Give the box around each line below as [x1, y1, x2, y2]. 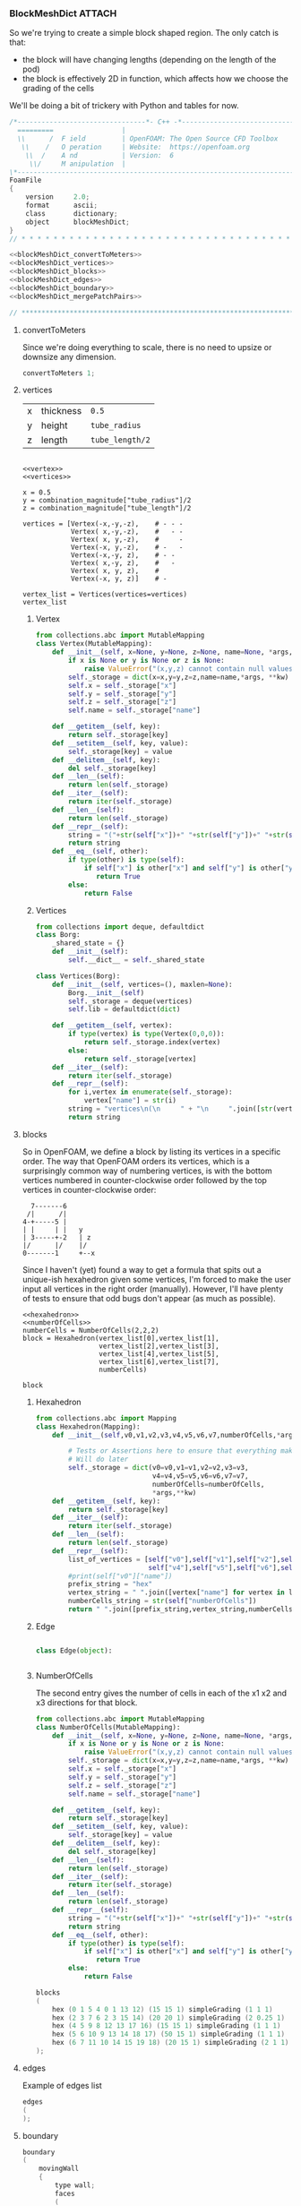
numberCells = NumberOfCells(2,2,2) [21, 1326, 159, 1335]
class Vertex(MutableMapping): [35, 639, 153, 648]
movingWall [39, 2164, 80, 2174]
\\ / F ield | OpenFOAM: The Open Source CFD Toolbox [17, 134, 279, 143]
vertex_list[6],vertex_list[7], [98, 1357, 219, 1366]
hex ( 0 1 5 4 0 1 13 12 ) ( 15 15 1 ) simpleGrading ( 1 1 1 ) [52, 2004, 273, 2013]
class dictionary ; [25, 209, 118, 218]
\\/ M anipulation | [29, 159, 126, 168]
